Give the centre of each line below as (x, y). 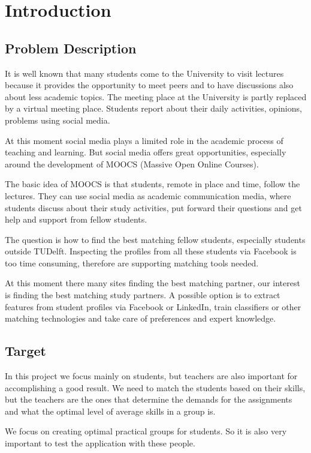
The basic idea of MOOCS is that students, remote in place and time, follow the (153, 184)
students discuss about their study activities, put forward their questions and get (153, 207)
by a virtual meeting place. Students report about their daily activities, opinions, (153, 108)
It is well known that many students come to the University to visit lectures (144, 73)
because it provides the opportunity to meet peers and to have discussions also (149, 85)
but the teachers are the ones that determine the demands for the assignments (149, 399)
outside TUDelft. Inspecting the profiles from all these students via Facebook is (151, 251)
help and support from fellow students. (76, 219)
